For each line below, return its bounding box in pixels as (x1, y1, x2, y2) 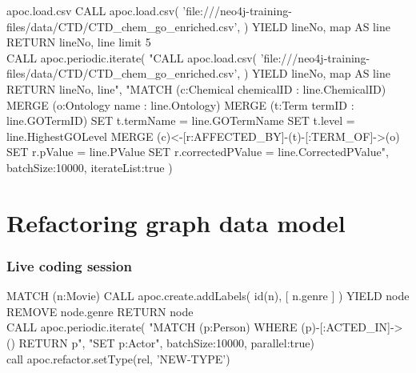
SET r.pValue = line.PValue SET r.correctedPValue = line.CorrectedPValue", (6, 143, 389, 160)
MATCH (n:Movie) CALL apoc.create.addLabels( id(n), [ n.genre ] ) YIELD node (6, 287, 410, 304)
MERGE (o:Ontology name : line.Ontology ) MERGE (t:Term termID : (6, 96, 354, 113)
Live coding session (6, 255, 132, 275)
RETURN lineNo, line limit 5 (6, 34, 151, 50)
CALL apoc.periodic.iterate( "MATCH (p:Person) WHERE (6, 319, 298, 335)
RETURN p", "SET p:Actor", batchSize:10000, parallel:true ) (18, 334, 314, 351)
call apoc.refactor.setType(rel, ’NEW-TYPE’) (6, 350, 230, 367)
